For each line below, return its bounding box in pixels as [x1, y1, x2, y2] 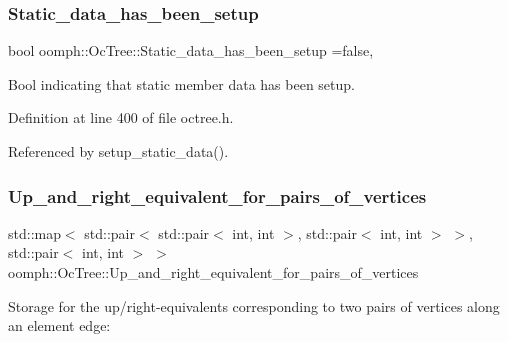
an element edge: [8, 315, 111, 336]
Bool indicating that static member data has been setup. [8, 73, 355, 94]
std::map [8, 222, 61, 243]
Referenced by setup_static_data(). [8, 141, 229, 161]
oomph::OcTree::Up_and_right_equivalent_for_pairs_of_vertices [8, 262, 419, 282]
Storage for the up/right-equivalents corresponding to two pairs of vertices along [8, 295, 500, 316]
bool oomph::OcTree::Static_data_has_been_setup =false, [8, 40, 374, 61]
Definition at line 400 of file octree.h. [8, 107, 234, 128]
